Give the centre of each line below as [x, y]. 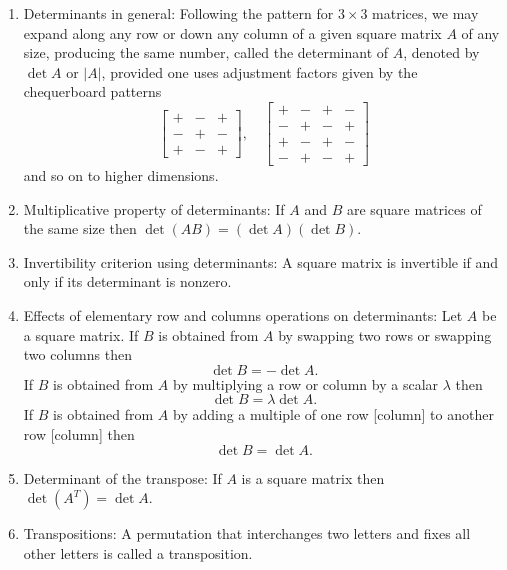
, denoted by [441, 52]
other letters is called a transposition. [138, 552]
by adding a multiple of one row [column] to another [333, 414]
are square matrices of [414, 208]
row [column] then [79, 434]
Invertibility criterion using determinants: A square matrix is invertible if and [261, 261]
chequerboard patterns [92, 91]
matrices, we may [425, 13]
